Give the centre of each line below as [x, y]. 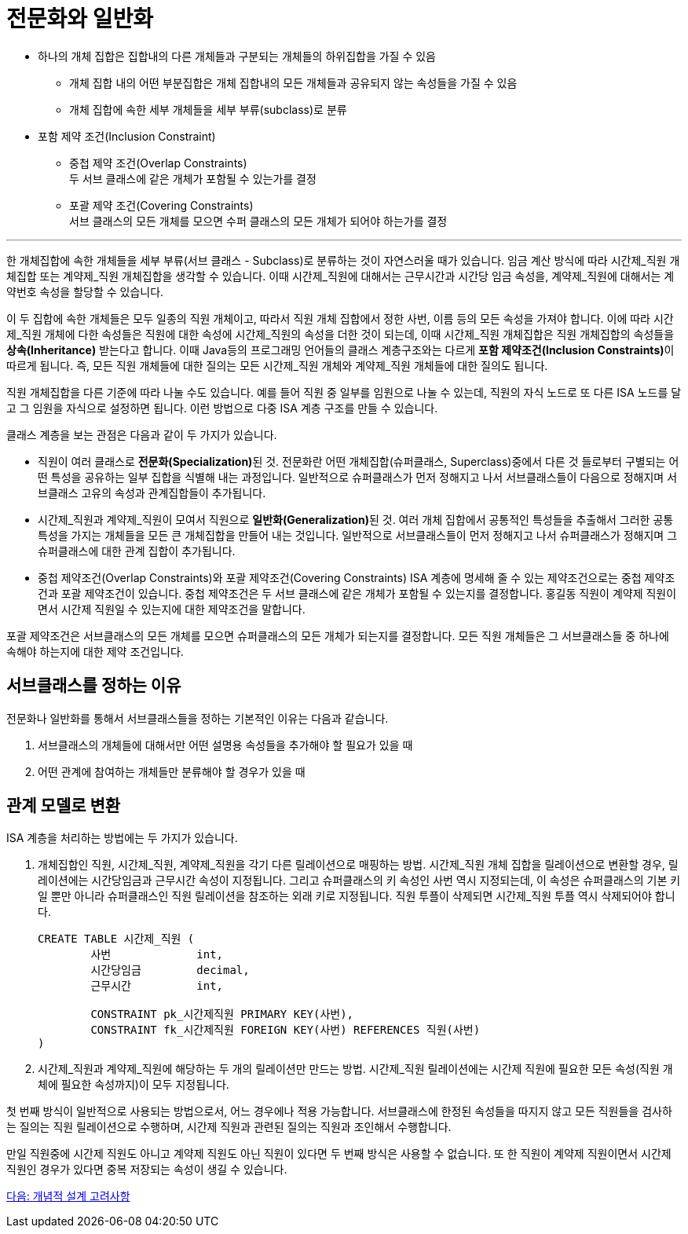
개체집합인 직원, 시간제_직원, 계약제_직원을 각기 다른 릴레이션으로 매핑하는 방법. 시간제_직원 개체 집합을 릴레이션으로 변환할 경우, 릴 [358, 865]
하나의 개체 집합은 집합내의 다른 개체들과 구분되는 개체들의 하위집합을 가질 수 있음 [237, 56]
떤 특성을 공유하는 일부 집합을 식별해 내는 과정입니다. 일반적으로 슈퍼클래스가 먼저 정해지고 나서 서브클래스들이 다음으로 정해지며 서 [358, 477]
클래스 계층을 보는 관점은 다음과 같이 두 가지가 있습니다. [142, 434]
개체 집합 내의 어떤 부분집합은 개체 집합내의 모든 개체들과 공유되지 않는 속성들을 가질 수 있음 [293, 82]
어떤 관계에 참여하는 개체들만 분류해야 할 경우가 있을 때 [172, 771]
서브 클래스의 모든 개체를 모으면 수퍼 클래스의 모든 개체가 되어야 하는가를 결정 [258, 221]
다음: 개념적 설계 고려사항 [68, 1196]
